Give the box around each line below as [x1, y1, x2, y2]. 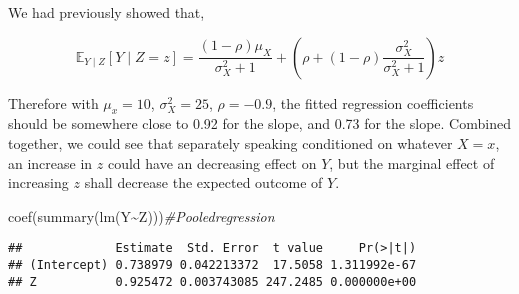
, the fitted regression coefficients [272, 92, 474, 113]
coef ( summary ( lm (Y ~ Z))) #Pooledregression [8, 205, 275, 226]
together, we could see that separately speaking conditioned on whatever [8, 132, 453, 153]
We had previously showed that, [8, 2, 205, 22]
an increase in [8, 152, 93, 173]
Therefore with [8, 92, 99, 113]
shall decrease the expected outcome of [84, 172, 323, 193]
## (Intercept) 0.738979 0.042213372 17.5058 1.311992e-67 [8, 258, 417, 273]
